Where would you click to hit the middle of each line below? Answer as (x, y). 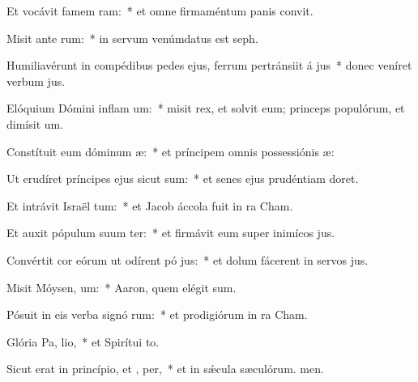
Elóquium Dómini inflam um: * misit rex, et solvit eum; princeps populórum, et (206, 108)
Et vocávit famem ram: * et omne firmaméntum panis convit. (160, 11)
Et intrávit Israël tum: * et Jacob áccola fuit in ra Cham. (150, 205)
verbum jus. (36, 81)
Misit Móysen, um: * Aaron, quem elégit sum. (122, 287)
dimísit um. (35, 123)
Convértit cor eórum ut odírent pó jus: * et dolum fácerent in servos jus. (188, 259)
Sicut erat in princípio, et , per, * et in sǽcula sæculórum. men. (165, 369)
